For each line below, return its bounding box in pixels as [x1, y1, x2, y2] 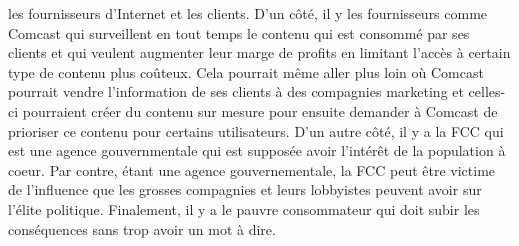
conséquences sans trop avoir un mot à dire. [8, 218, 276, 239]
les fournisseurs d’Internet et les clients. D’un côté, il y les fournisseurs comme [8, 3, 488, 23]
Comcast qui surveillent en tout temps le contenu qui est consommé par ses [8, 22, 470, 43]
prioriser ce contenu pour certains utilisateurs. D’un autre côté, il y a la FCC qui [8, 120, 504, 141]
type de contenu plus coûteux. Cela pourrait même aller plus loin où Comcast [8, 61, 484, 82]
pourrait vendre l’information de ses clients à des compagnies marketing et [8, 81, 464, 102]
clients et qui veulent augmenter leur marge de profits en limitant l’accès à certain [8, 42, 511, 63]
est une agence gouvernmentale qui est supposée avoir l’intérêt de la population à [8, 140, 506, 161]
